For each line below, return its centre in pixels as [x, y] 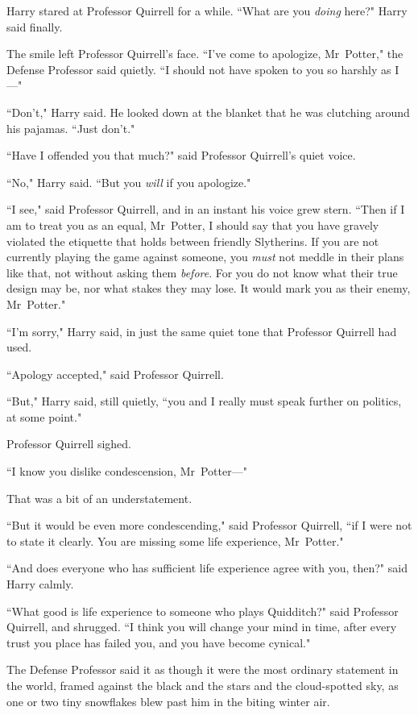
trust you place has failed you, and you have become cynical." [159, 642]
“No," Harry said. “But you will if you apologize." [129, 182]
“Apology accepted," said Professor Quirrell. [115, 374]
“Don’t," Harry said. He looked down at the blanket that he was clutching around [208, 112]
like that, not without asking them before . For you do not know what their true [202, 272]
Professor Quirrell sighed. [69, 444]
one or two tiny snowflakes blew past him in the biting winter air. [168, 701]
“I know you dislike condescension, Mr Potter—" [127, 471]
